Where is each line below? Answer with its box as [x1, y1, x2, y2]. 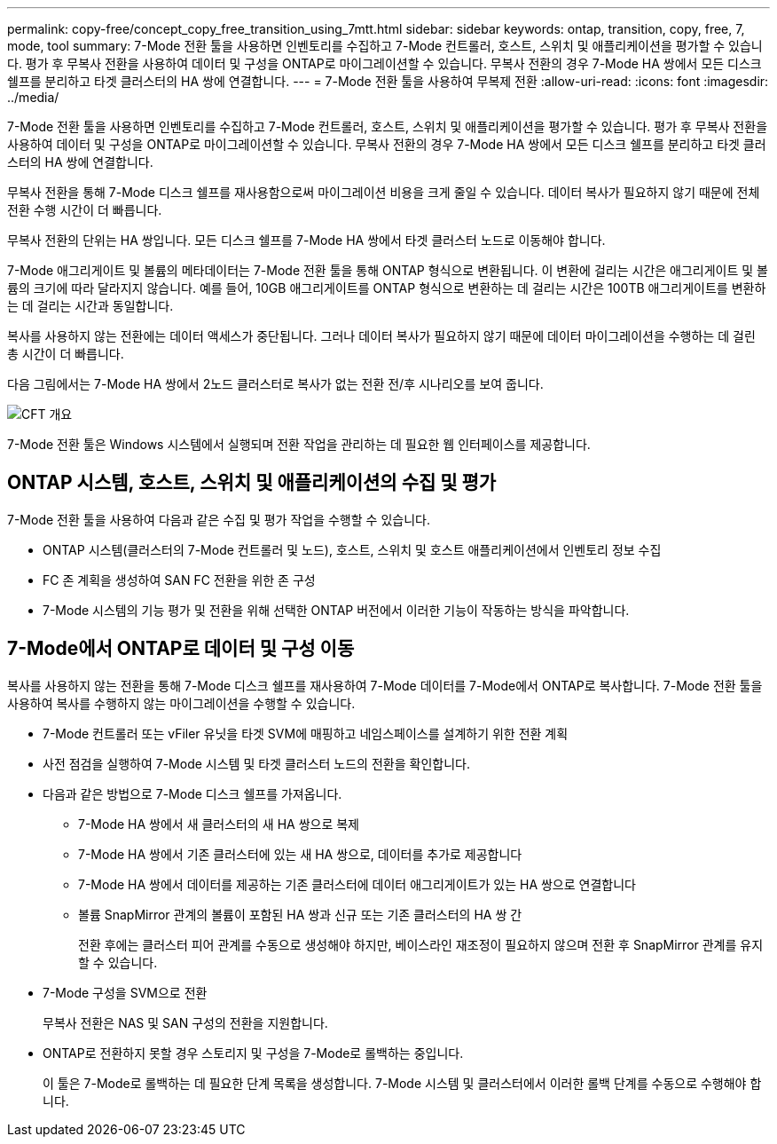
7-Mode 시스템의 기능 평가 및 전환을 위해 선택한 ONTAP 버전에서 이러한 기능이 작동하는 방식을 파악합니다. [43, 602, 630, 618]
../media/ [7, 90, 59, 105]
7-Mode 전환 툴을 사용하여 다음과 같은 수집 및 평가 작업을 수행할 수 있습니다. [7, 511, 430, 527]
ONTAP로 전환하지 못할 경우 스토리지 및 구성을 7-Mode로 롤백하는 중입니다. [43, 1045, 464, 1061]
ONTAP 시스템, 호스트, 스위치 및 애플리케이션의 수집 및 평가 [7, 471, 497, 494]
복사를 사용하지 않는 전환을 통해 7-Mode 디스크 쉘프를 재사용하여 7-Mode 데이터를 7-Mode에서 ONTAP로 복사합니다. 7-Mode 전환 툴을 [7, 677, 763, 693]
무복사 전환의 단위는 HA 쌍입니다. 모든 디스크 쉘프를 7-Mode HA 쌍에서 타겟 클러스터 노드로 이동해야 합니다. [7, 233, 606, 248]
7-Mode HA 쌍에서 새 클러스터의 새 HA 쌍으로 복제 [78, 816, 359, 832]
